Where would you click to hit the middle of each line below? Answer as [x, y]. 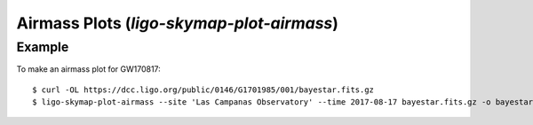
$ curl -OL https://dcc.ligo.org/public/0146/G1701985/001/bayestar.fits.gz [203, 90]
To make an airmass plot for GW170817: [89, 69]
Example [43, 47]
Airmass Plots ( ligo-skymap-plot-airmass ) [178, 23]
